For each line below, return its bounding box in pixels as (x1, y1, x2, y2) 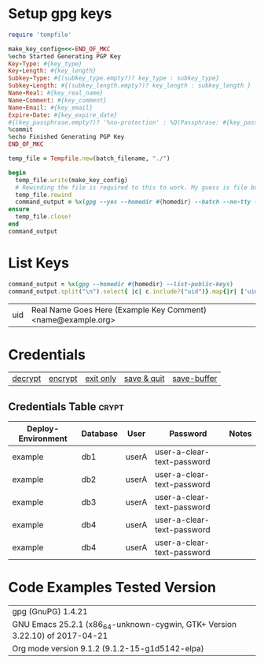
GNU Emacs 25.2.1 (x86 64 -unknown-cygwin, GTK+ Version (12, 619, 237, 632)
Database (81, 428, 119, 439)
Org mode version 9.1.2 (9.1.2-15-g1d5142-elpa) (12, 643, 204, 655)
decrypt (12, 373, 42, 384)
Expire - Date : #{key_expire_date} (8, 111, 118, 119)
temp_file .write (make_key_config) (15, 176, 128, 184)
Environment (18, 433, 68, 444)
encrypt (48, 373, 78, 384)
